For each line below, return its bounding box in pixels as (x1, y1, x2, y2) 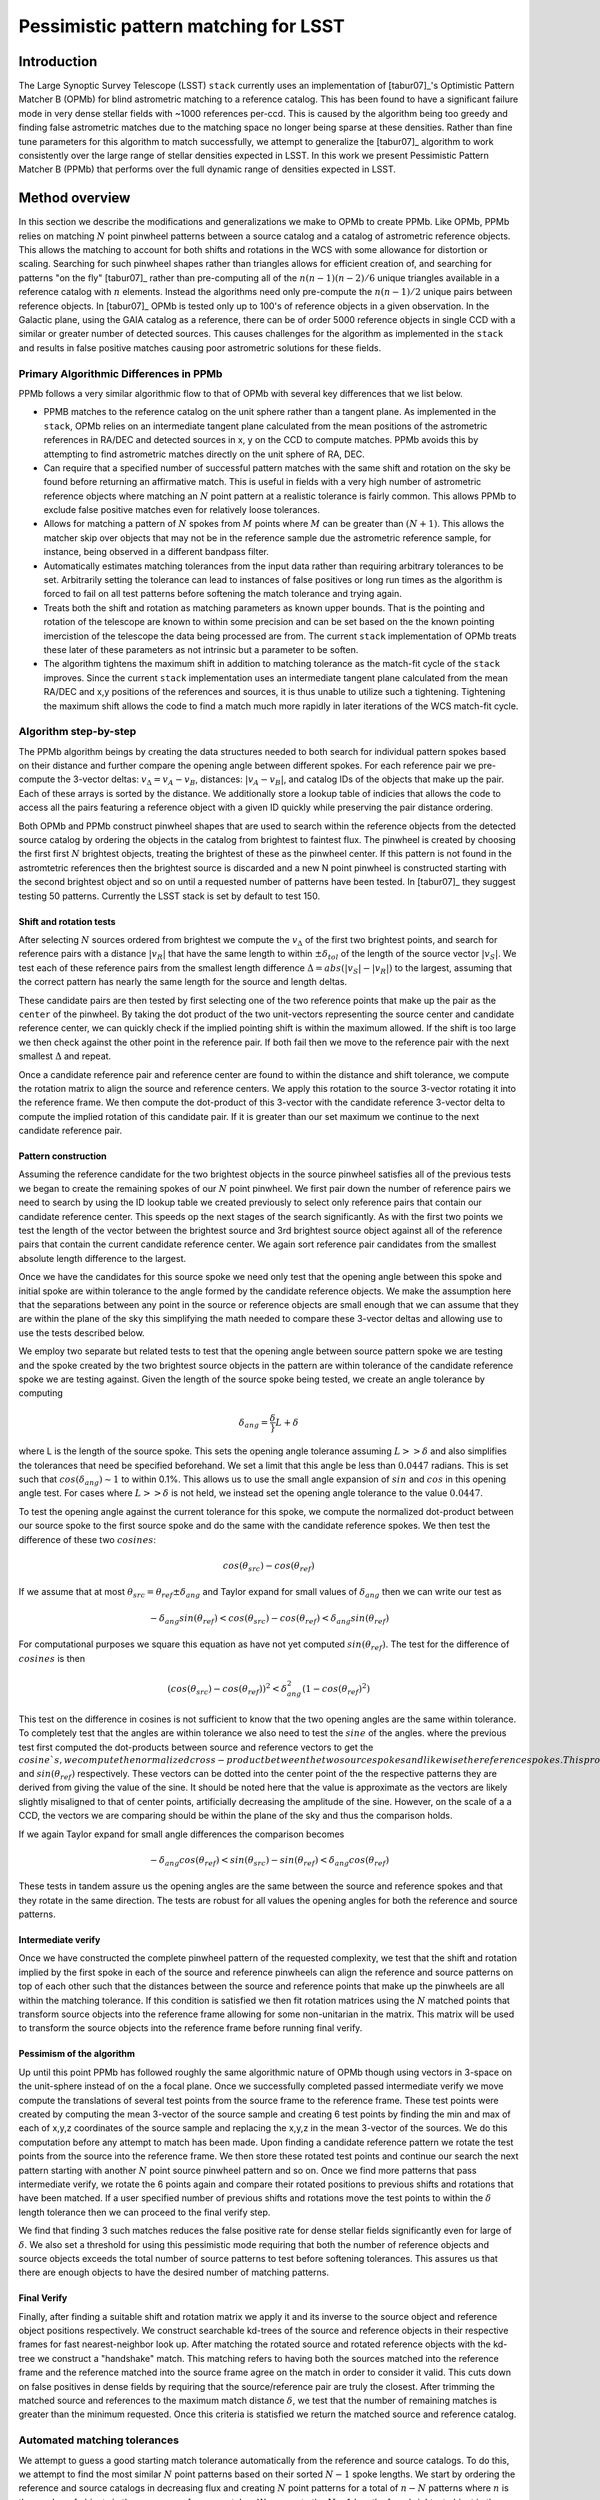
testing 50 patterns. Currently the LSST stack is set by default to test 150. (18, 890, 320, 902)
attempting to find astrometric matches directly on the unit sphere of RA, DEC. (43, 448, 365, 460)
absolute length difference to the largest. (18, 1252, 187, 1264)
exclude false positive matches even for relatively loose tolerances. (43, 504, 320, 516)
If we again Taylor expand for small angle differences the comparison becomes (18, 1828, 345, 1840)
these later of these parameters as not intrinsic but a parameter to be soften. (43, 644, 359, 655)
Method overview (18, 190, 131, 207)
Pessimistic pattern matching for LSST (18, 15, 345, 37)
